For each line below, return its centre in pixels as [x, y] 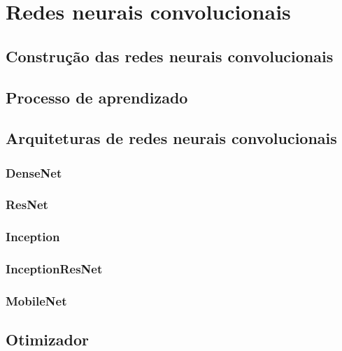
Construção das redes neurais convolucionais [170, 56]
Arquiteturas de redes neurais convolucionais [171, 138]
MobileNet [36, 301]
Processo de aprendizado [97, 97]
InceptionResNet [54, 269]
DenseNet [34, 172]
